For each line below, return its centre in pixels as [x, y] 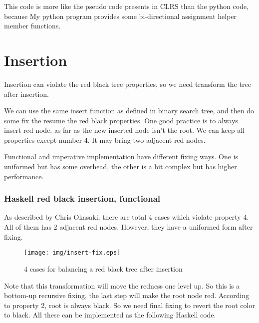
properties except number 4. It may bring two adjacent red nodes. [105, 140]
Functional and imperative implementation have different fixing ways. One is [121, 157]
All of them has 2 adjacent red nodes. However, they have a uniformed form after [129, 227]
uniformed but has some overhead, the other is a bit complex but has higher [121, 166]
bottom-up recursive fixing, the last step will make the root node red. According [127, 295]
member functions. [32, 26]
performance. [24, 176]
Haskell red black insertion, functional [82, 198]
